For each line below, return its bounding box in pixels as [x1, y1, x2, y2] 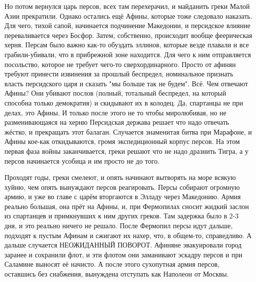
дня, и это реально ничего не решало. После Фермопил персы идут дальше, [4, 220, 233, 231]
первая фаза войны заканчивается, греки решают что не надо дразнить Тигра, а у [4, 145, 249, 156]
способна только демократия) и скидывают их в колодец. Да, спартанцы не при [4, 97, 243, 107]
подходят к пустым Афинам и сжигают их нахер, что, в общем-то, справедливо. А [4, 230, 252, 240]
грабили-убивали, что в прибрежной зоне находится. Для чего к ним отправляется [4, 49, 251, 59]
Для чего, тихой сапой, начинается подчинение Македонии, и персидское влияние [4, 20, 251, 31]
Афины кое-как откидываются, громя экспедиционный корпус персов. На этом [4, 136, 240, 146]
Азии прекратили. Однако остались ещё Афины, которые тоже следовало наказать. [4, 10, 253, 21]
